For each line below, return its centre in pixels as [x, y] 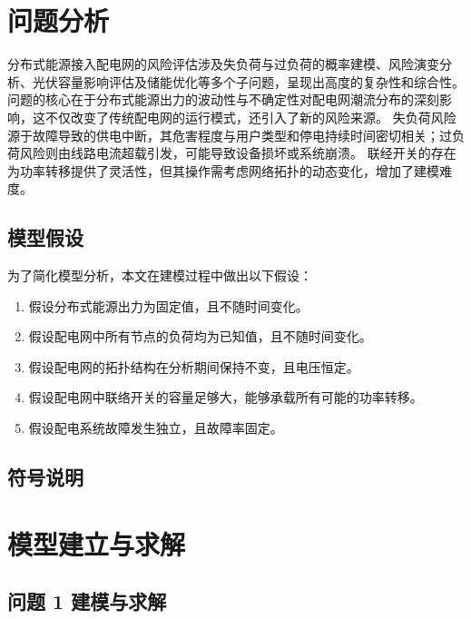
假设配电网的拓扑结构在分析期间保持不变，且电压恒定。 [194, 366]
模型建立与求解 [97, 543]
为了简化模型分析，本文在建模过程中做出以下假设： [160, 275]
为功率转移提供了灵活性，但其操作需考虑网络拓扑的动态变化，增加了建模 [223, 170]
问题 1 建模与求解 [87, 601]
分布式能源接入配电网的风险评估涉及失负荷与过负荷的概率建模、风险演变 [223, 64]
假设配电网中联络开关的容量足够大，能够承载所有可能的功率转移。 [226, 397]
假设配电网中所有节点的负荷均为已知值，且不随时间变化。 [200, 336]
